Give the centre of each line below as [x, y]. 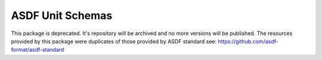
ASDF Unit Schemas [62, 15]
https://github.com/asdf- [248, 41]
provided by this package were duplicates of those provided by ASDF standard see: [114, 41]
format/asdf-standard [38, 50]
